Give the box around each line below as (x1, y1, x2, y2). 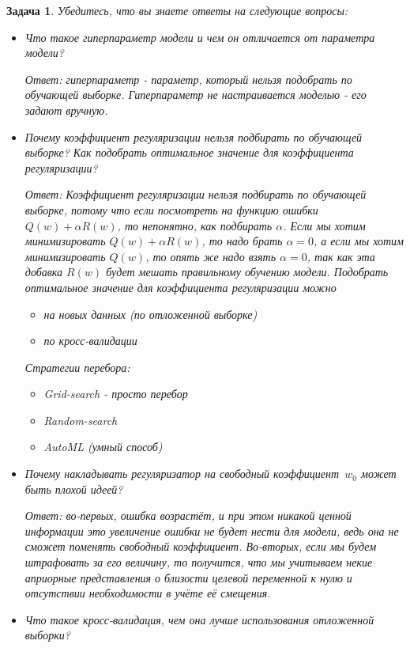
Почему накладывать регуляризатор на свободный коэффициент (24, 465, 340, 482)
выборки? (24, 627, 70, 643)
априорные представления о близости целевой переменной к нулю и (24, 569, 352, 585)
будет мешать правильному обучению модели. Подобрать (106, 263, 389, 280)
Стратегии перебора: (24, 358, 130, 375)
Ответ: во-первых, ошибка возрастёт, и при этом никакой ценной (24, 507, 352, 524)
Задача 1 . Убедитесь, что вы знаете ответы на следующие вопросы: (6, 2, 348, 18)
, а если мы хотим (314, 233, 404, 249)
